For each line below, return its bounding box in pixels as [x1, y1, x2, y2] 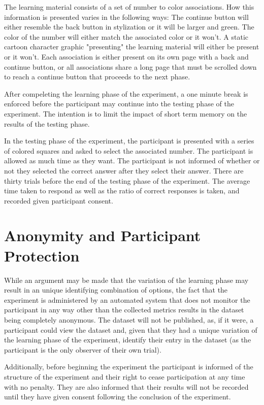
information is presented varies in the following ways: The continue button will [4, 11, 249, 22]
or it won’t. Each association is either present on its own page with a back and [4, 51, 249, 62]
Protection [4, 245, 80, 266]
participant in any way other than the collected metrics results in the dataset [4, 304, 244, 315]
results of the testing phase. [4, 118, 90, 129]
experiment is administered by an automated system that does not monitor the [4, 294, 250, 305]
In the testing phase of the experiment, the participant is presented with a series [4, 135, 254, 146]
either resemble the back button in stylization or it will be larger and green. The [4, 21, 254, 32]
